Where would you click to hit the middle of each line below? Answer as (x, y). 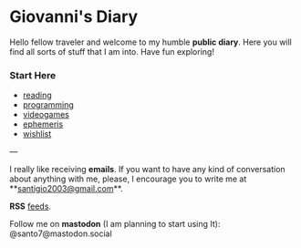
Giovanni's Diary (74, 17)
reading (37, 95)
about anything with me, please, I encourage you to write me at (128, 179)
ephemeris (43, 124)
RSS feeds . (31, 206)
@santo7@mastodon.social (61, 233)
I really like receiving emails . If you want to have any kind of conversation (147, 170)
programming (48, 105)
